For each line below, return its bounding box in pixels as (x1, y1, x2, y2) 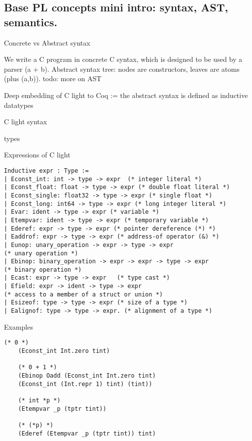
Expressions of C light (4, 149, 71, 160)
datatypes (4, 99, 34, 110)
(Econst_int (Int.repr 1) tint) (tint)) (18, 380, 152, 388)
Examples (4, 321, 33, 332)
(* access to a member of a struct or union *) (4, 291, 163, 298)
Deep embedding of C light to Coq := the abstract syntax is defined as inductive (4, 90, 248, 100)
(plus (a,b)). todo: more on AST (4, 73, 102, 84)
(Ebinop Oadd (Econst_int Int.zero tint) (18, 372, 156, 379)
